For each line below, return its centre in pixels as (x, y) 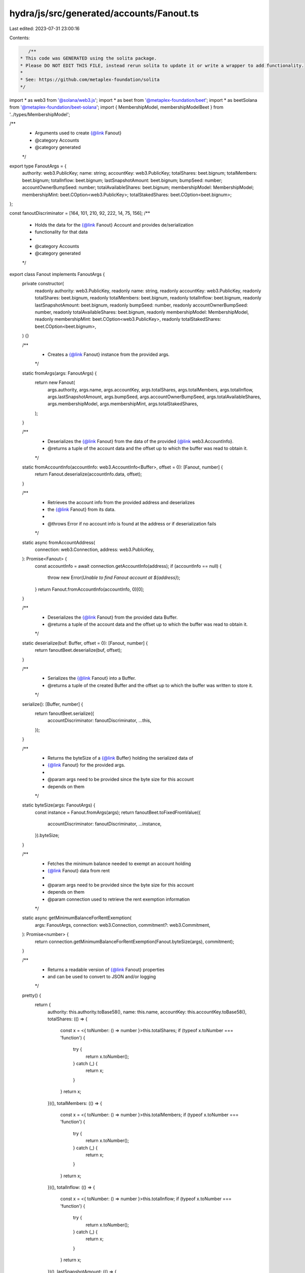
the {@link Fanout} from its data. (82, 509)
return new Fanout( (55, 382)
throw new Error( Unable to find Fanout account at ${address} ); (114, 577)
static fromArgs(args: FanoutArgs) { (59, 373)
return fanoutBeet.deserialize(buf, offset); (78, 650)
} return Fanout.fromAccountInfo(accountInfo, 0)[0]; (89, 589)
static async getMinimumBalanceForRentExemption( (77, 918)
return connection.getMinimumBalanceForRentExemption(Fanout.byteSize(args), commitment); (134, 942)
